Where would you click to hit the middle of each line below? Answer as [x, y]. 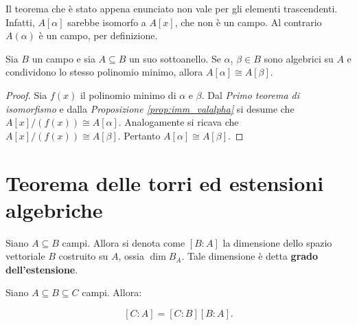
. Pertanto [139, 135]
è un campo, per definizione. [98, 35]
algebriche [54, 209]
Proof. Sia [26, 94]
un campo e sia [64, 58]
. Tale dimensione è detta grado [250, 256]
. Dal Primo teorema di [251, 94]
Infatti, [20, 22]
